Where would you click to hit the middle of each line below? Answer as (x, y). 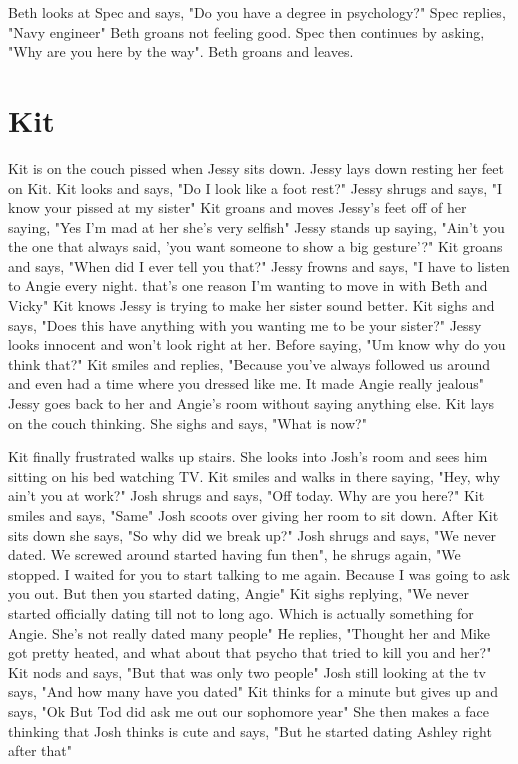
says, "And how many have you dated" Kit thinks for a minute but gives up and (253, 691)
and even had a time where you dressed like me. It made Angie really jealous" (246, 383)
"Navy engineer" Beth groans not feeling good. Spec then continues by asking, (246, 31)
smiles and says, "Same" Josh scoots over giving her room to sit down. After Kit (253, 515)
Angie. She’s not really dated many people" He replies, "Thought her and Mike (249, 632)
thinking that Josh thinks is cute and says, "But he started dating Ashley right (250, 730)
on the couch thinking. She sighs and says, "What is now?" (187, 422)
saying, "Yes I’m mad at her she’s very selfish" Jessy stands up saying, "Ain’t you (256, 226)
